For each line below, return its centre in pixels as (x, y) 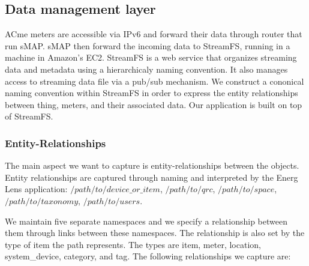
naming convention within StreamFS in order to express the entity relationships (151, 93)
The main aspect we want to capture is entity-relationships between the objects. (152, 165)
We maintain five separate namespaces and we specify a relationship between (146, 221)
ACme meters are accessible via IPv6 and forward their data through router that (154, 34)
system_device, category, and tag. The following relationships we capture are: (148, 256)
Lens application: (36, 189)
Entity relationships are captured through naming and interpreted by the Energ (151, 177)
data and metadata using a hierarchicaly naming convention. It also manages (146, 69)
